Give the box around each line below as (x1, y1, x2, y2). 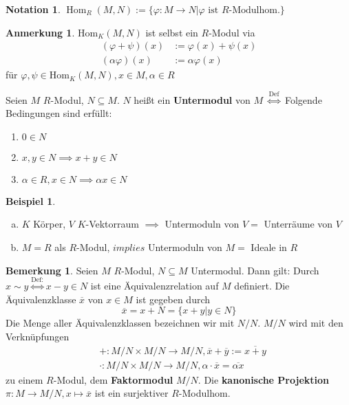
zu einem (6, 372, 43, 386)
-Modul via (209, 25, 255, 39)
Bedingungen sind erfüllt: (6, 106, 112, 120)
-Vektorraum (85, 217, 139, 231)
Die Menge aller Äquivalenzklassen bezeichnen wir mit (6, 316, 235, 330)
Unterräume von (264, 217, 333, 231)
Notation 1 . (6, 2, 61, 16)
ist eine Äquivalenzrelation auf (90, 278, 219, 292)
